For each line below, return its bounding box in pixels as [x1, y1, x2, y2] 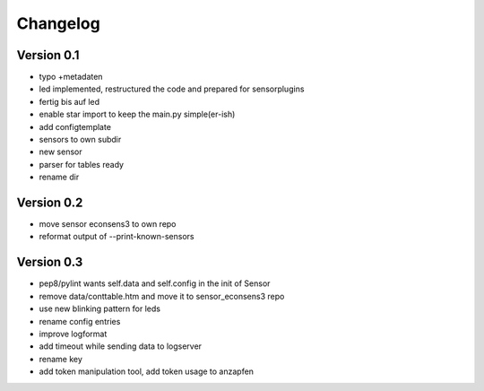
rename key [39, 353, 82, 364]
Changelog [16, 13, 100, 33]
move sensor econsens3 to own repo [39, 219, 177, 230]
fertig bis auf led [39, 96, 100, 107]
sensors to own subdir [39, 135, 122, 145]
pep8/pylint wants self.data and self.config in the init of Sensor [39, 278, 271, 289]
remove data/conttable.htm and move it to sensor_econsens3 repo [39, 291, 285, 301]
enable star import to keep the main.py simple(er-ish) [39, 109, 236, 120]
